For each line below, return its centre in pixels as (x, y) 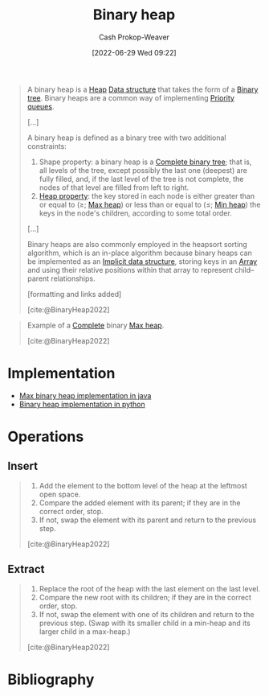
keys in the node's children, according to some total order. (135, 213)
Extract (26, 569)
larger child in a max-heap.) (85, 631)
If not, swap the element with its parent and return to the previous (148, 520)
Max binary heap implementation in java (85, 395)
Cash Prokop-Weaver (134, 37)
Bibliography (51, 680)
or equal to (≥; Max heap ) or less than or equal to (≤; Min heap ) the (150, 204)
